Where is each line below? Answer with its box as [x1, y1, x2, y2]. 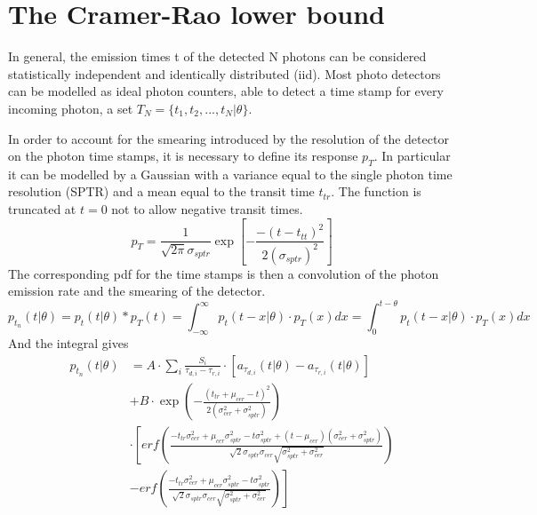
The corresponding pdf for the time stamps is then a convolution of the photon [8, 264, 439, 282]
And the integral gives [8, 334, 129, 353]
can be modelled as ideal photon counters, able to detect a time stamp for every [8, 82, 444, 100]
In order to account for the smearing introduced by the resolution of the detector [8, 129, 449, 147]
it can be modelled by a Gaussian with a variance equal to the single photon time [8, 164, 453, 183]
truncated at [8, 200, 76, 218]
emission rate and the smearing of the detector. [8, 281, 266, 300]
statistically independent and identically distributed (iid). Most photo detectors [8, 64, 441, 83]
